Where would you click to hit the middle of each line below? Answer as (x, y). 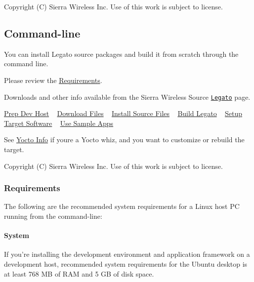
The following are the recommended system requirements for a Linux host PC (122, 206)
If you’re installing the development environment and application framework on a (127, 254)
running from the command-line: (53, 216)
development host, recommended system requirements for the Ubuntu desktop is (126, 264)
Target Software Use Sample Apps (59, 123)
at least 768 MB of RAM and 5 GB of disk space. (79, 273)
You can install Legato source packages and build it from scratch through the (121, 54)
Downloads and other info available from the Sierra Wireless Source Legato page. (127, 97)
